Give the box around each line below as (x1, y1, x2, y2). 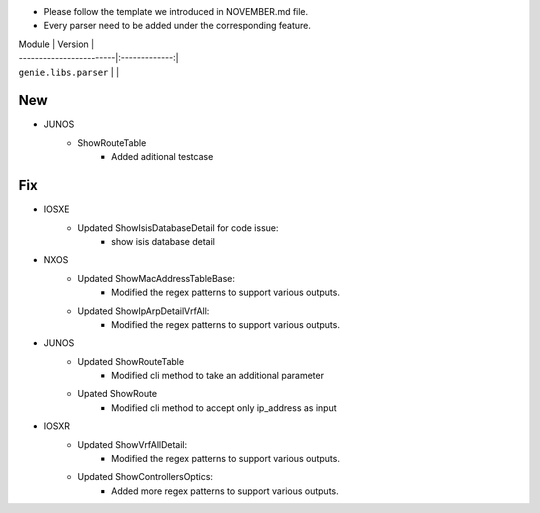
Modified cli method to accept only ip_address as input (111, 401, 337, 414)
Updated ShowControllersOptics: (77, 471, 214, 483)
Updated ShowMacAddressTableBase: (77, 272, 235, 284)
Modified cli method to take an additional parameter (111, 370, 325, 382)
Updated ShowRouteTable (77, 355, 185, 367)
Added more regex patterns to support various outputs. (111, 485, 339, 497)
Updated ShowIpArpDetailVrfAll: (77, 305, 210, 317)
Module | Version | (18, 38, 95, 50)
